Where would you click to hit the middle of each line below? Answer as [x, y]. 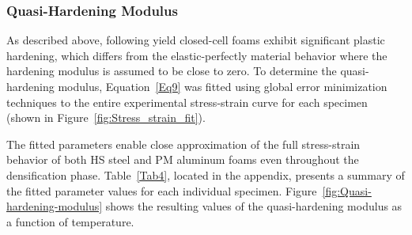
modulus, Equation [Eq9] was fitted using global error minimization [223, 86]
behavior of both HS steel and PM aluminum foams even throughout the [183, 159]
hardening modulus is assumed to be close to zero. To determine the [172, 71]
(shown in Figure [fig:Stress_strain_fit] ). [106, 117]
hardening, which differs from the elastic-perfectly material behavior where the [197, 55]
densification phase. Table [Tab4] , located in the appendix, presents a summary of [206, 174]
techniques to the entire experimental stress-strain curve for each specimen [187, 102]
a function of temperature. [70, 221]
